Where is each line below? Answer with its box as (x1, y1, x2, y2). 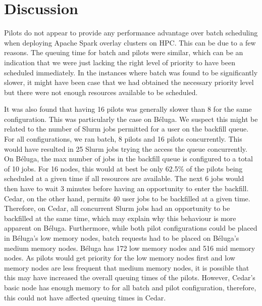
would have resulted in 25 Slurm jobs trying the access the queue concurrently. (4, 143, 247, 154)
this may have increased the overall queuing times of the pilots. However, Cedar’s (4, 272, 255, 283)
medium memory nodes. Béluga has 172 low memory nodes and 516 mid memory (4, 242, 255, 253)
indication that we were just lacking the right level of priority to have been (4, 57, 235, 67)
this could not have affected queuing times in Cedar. (4, 292, 166, 302)
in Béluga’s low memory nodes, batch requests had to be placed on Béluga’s (4, 233, 239, 243)
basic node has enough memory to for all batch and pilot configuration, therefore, (4, 282, 256, 292)
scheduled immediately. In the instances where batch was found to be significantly (4, 67, 258, 77)
